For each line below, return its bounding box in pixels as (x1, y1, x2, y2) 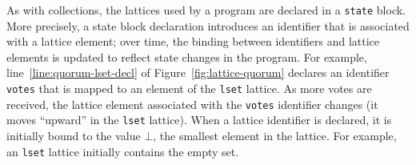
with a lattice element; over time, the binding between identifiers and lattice (6, 33, 380, 50)
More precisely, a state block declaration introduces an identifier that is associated (6, 17, 410, 34)
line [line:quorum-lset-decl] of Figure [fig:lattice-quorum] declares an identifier (6, 64, 390, 81)
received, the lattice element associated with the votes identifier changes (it (6, 95, 378, 112)
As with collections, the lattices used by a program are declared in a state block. (6, 2, 406, 18)
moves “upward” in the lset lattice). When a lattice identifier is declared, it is (6, 111, 392, 128)
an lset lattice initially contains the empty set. (6, 143, 239, 159)
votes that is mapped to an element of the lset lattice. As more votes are (6, 80, 372, 97)
